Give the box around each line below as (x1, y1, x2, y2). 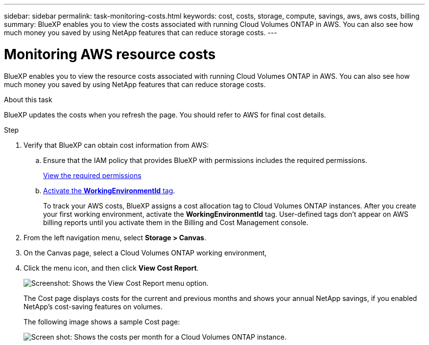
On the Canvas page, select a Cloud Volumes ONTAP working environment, (24, 248, 267, 257)
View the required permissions (43, 171, 142, 180)
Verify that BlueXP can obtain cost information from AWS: (24, 140, 209, 149)
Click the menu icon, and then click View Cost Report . (24, 263, 199, 272)
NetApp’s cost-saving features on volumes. (24, 302, 163, 311)
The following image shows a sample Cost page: (24, 317, 180, 326)
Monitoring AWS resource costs (4, 46, 216, 63)
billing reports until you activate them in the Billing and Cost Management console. (43, 218, 309, 227)
